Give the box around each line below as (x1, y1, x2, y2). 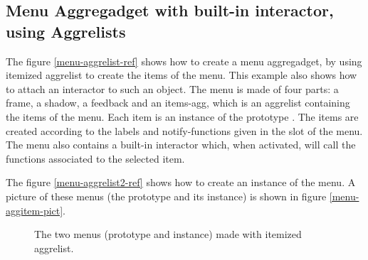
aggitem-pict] (6, 202, 63, 217)
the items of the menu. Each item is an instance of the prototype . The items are (6, 109, 359, 124)
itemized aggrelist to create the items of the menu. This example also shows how (6, 67, 357, 82)
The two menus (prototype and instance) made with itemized (34, 227, 302, 242)
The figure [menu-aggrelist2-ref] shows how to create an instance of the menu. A (6, 175, 356, 190)
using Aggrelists (6, 20, 126, 42)
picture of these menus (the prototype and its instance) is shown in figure (6, 188, 327, 203)
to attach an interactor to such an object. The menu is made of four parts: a (6, 81, 339, 96)
